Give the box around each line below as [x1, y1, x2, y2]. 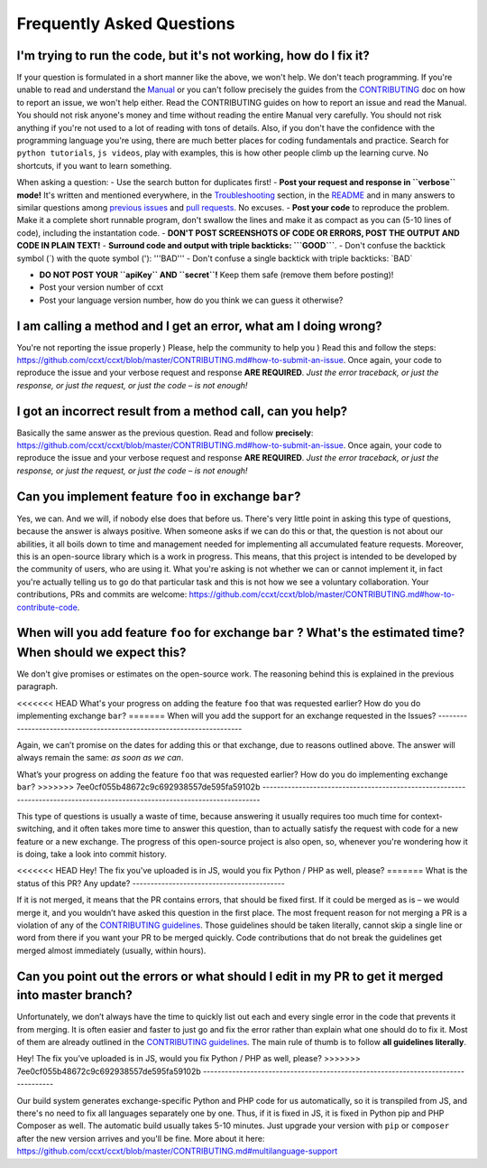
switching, [16, 823, 56, 835]
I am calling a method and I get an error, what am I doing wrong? [16, 318, 382, 333]
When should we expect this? [16, 644, 187, 659]
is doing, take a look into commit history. [16, 849, 167, 860]
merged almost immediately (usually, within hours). [16, 945, 207, 956]
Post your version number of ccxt [39, 282, 164, 293]
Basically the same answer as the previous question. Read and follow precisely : [16, 427, 314, 438]
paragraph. [16, 681, 59, 692]
